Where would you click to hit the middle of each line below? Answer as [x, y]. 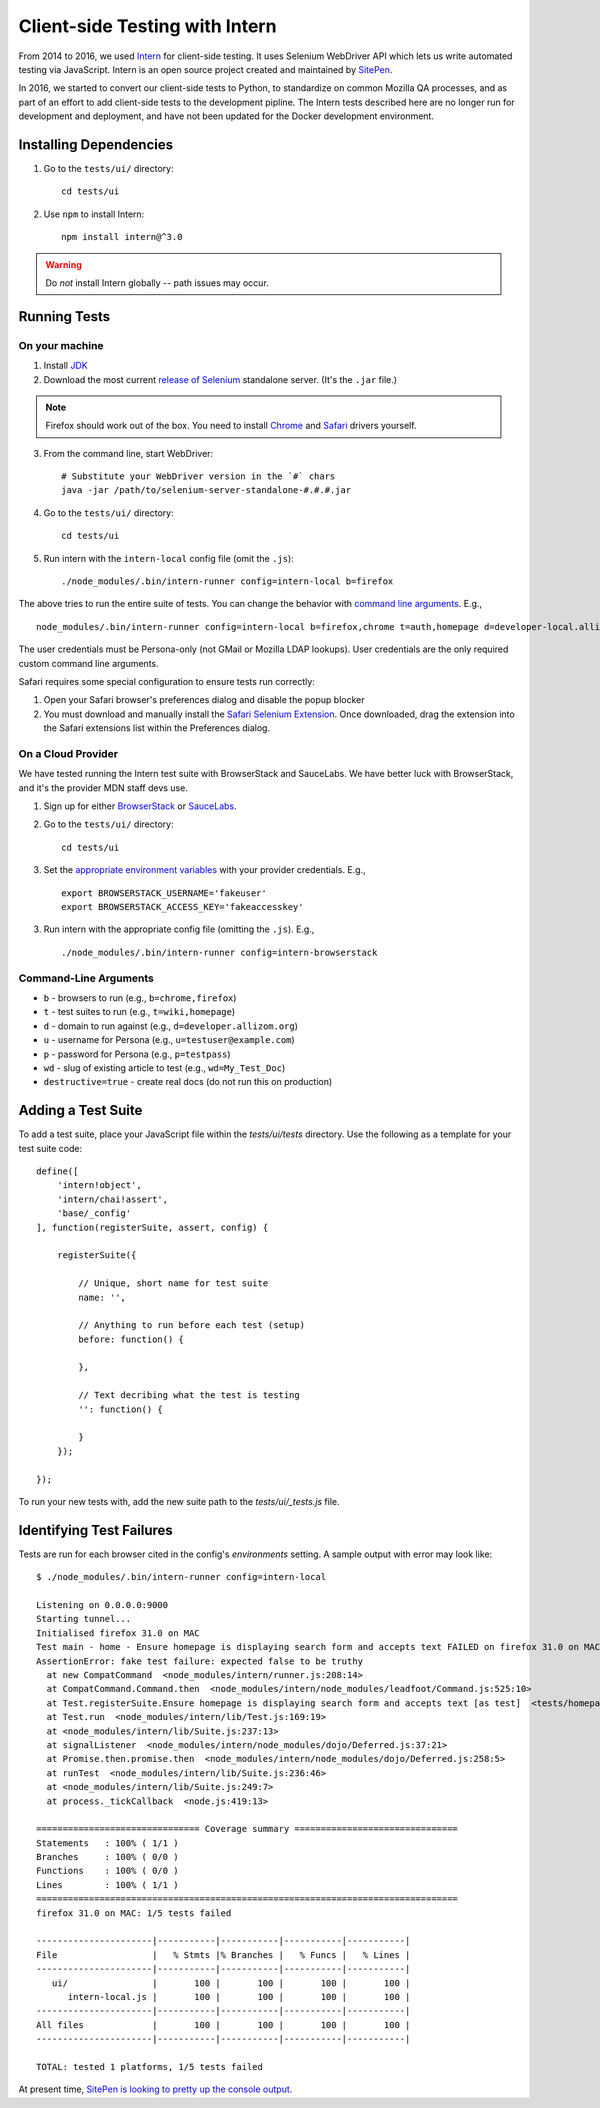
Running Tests [64, 316]
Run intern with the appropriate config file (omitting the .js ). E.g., [179, 929]
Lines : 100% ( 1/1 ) [107, 1884]
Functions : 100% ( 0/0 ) [107, 1871]
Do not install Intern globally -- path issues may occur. [157, 282]
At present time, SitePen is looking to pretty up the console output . [155, 2089]
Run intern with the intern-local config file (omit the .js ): [168, 558]
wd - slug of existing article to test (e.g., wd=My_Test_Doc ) [164, 1067]
